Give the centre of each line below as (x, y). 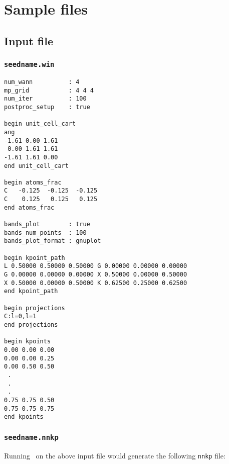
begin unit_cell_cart (40, 124)
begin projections (35, 308)
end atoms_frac (29, 207)
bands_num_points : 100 (45, 233)
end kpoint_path (31, 291)
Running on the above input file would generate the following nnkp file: (115, 455)
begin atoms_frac (33, 182)
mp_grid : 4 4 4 (49, 90)
